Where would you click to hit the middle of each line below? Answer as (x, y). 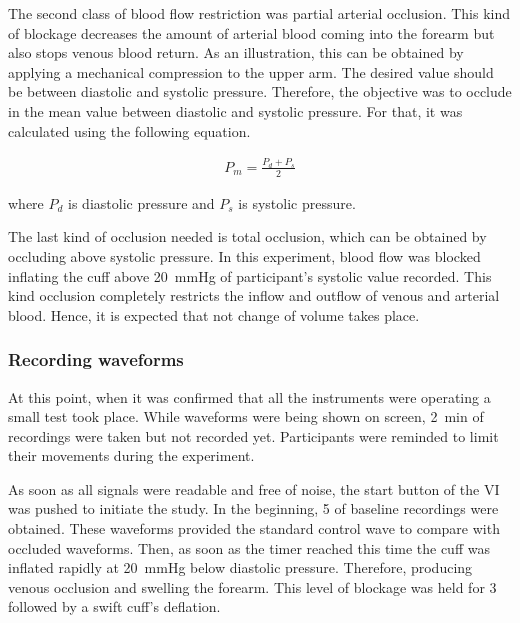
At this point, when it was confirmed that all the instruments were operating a (249, 396)
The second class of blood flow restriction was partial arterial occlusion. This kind (259, 13)
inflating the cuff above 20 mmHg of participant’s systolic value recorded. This (250, 275)
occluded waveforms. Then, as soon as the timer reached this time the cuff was (249, 547)
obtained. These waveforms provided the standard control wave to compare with (254, 528)
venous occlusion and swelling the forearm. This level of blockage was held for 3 (252, 586)
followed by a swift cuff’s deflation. (114, 606)
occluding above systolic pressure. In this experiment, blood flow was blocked (244, 255)
